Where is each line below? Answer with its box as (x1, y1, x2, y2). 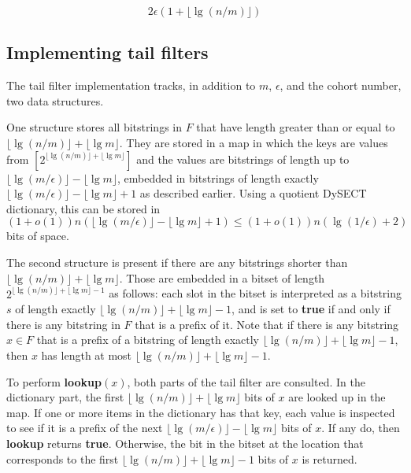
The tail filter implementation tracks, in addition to (6, 77, 256, 94)
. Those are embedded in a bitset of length (119, 269, 325, 286)
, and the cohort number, (280, 77, 402, 94)
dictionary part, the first (6, 389, 124, 405)
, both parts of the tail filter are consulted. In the (127, 373, 365, 390)
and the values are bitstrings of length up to (136, 150, 350, 167)
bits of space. (6, 227, 69, 244)
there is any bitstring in (6, 316, 120, 332)
